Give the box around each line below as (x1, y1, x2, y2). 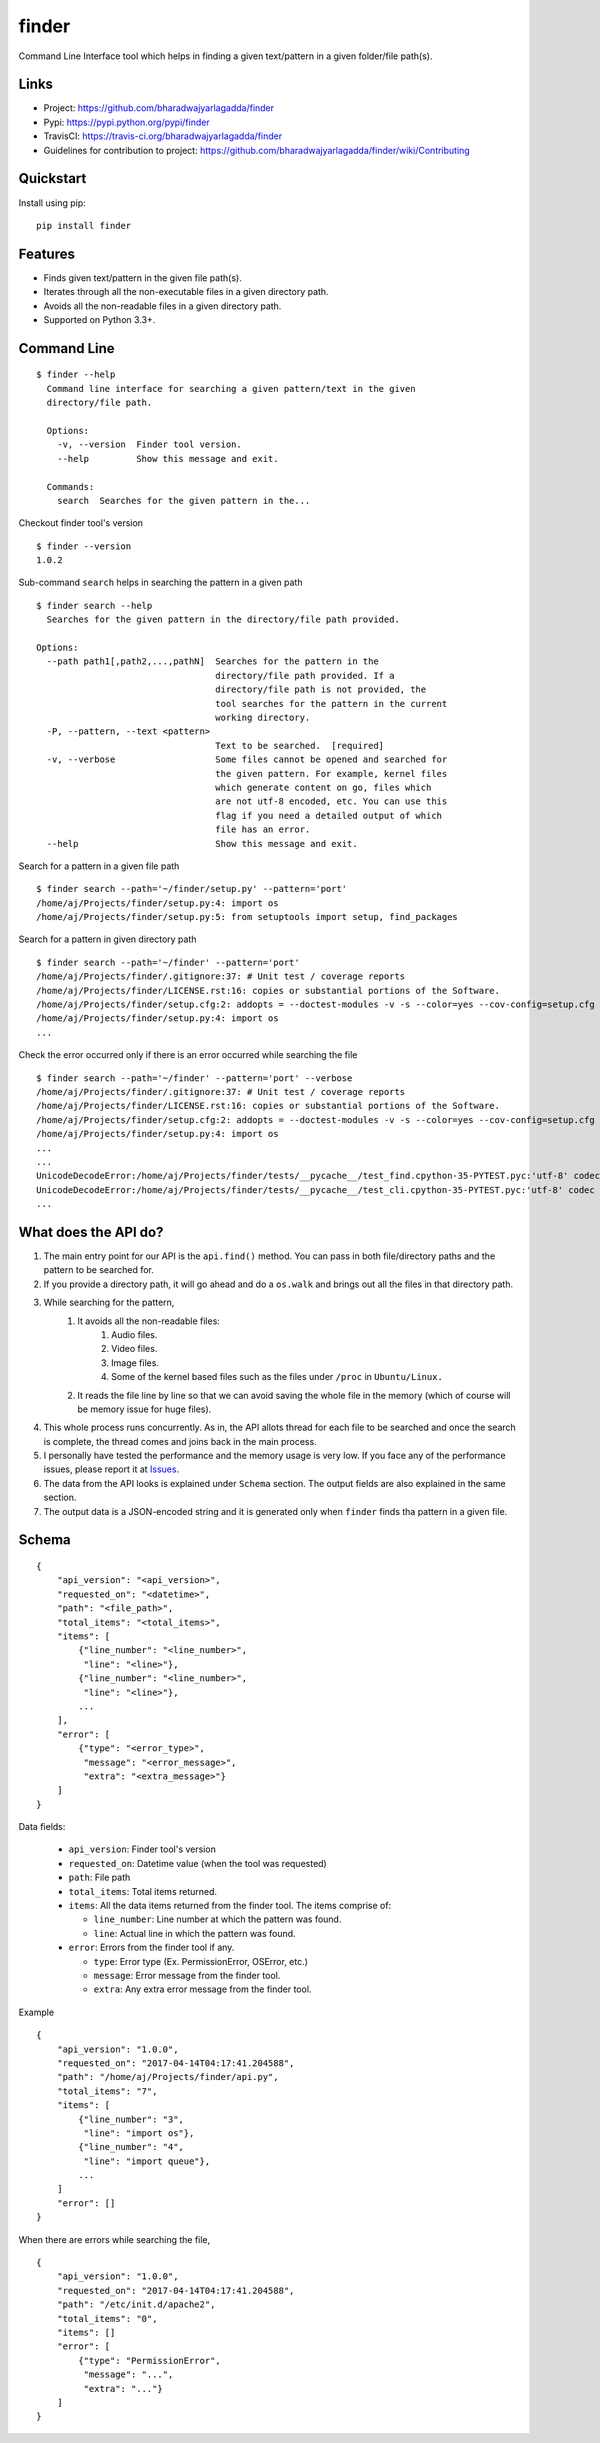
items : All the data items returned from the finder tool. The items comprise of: (68, 1900, 392, 1912)
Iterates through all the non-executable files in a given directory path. (43, 286, 329, 298)
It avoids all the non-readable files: (77, 1315, 220, 1327)
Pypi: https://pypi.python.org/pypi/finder (43, 116, 210, 128)
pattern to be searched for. (43, 1264, 155, 1276)
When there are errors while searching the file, (18, 2233, 211, 2245)
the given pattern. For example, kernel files (215, 768, 448, 779)
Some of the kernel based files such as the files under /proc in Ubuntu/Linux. (111, 1371, 444, 1383)
